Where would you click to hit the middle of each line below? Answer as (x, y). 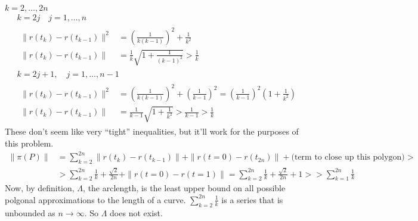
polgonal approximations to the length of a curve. (95, 199)
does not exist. (136, 212)
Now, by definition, (40, 188)
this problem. (29, 143)
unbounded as (30, 212)
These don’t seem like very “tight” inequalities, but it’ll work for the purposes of (152, 131)
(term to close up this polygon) (348, 158)
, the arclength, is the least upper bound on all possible (184, 188)
